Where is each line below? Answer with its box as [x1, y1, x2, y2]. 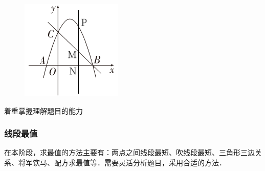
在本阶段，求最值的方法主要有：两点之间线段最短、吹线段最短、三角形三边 [4, 147, 255, 158]
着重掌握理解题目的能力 [4, 105, 83, 116]
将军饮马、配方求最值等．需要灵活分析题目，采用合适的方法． [18, 157, 226, 167]
